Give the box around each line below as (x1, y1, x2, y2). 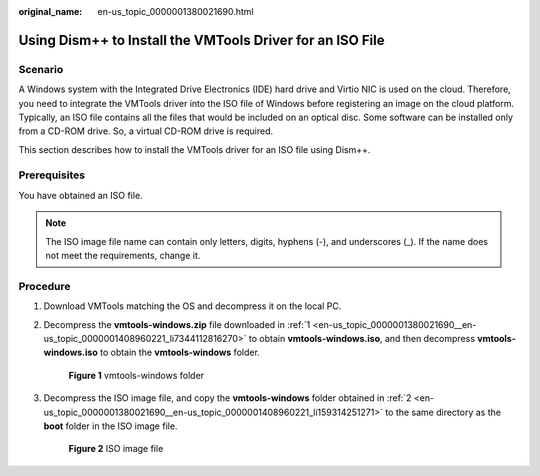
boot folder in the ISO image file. (43, 420, 178, 432)
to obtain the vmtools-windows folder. (100, 346, 260, 359)
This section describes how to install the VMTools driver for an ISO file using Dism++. (18, 143, 371, 155)
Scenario (18, 62, 64, 76)
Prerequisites (18, 168, 85, 182)
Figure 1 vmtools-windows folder (68, 369, 205, 381)
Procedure (18, 279, 71, 293)
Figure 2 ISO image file (68, 443, 164, 455)
